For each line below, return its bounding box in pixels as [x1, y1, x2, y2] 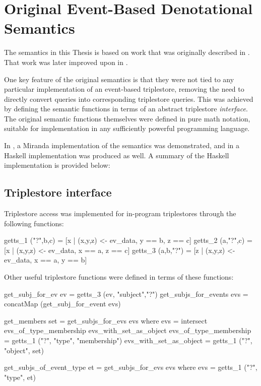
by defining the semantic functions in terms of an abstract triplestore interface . [4, 103, 248, 114]
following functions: [4, 218, 64, 228]
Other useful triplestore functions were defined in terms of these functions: [4, 272, 234, 282]
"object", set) [4, 345, 44, 355]
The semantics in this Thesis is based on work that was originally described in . [4, 47, 250, 57]
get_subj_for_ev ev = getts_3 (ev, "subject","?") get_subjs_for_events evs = [4, 288, 248, 299]
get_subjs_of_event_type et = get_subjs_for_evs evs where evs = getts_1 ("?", [4, 362, 257, 372]
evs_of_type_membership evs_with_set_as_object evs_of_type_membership [4, 325, 251, 336]
